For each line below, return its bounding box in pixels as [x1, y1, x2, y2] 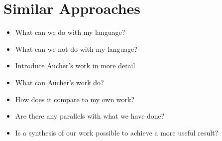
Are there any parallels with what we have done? [15, 111, 165, 121]
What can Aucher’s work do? [15, 77, 104, 87]
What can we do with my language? [15, 27, 125, 37]
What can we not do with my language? [15, 43, 138, 54]
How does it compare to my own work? [15, 94, 135, 104]
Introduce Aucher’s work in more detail [15, 60, 135, 71]
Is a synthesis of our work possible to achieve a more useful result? [15, 127, 219, 138]
